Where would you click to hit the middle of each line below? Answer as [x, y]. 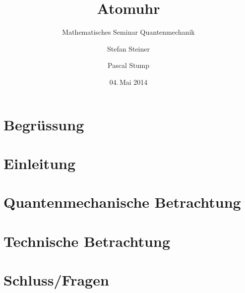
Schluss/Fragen [56, 280]
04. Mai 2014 [128, 82]
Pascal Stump [128, 65]
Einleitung [40, 163]
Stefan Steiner [128, 48]
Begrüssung [44, 124]
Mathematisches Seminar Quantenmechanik [128, 32]
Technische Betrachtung [87, 241]
